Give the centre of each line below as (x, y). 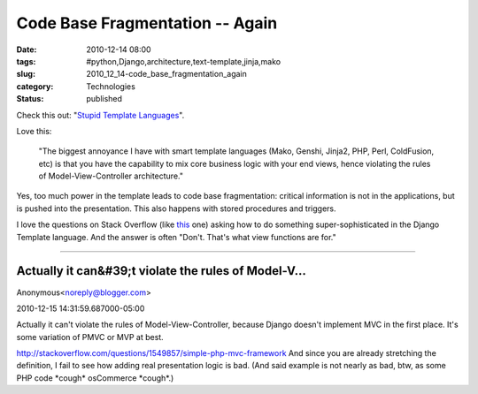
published (104, 99)
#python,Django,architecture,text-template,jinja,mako (184, 61)
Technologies (111, 86)
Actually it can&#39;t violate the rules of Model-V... (162, 271)
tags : (26, 61)
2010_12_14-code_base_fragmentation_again (167, 74)
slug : (26, 74)
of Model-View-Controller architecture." (111, 176)
